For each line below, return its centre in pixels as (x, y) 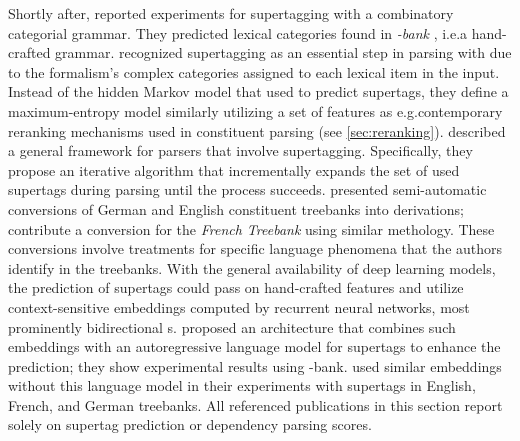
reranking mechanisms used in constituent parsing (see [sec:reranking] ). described (257, 130)
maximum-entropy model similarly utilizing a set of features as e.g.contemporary (255, 110)
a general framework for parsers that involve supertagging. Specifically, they (240, 150)
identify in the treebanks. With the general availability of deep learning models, (252, 267)
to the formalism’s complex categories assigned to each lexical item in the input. (254, 71)
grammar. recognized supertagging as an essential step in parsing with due (283, 52)
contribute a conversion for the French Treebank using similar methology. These (251, 228)
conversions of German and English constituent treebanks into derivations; (236, 208)
